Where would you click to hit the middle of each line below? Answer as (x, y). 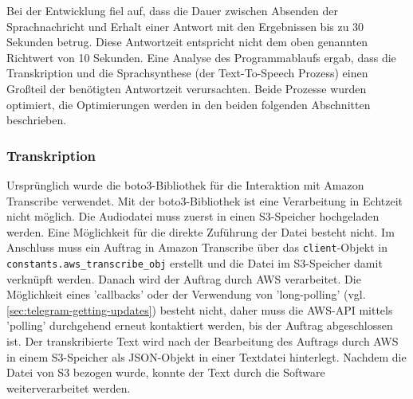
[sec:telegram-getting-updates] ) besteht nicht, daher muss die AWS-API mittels (200, 309)
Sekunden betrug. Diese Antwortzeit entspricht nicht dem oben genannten (187, 42)
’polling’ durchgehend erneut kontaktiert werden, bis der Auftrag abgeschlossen (200, 325)
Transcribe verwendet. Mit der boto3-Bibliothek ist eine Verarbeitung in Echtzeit (205, 200)
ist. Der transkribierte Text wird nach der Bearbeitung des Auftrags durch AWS (203, 341)
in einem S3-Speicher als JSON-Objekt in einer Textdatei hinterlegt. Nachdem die (206, 356)
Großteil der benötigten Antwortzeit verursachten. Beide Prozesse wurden (187, 88)
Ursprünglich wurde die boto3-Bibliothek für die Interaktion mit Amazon (185, 184)
